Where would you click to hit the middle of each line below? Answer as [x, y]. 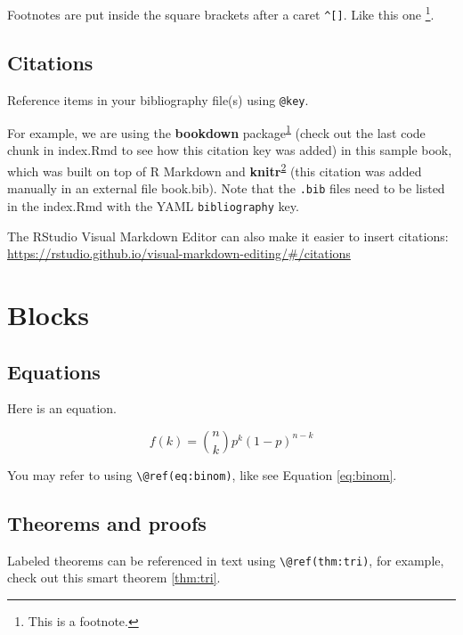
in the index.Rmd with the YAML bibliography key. [153, 205]
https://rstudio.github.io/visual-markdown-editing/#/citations [179, 253]
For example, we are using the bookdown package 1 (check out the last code [216, 131]
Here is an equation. [62, 408]
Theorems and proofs [107, 522]
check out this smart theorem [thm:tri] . [114, 578]
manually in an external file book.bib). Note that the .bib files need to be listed [226, 188]
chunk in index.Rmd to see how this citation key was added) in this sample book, [230, 150]
